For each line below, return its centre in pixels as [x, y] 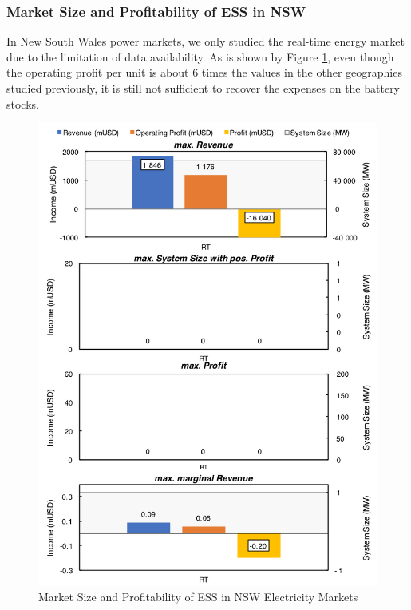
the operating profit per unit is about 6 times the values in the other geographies [204, 72]
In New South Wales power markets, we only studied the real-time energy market [205, 41]
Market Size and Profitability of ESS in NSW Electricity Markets [198, 597]
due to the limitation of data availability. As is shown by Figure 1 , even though [200, 56]
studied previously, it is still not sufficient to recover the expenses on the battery [204, 88]
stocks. [23, 103]
